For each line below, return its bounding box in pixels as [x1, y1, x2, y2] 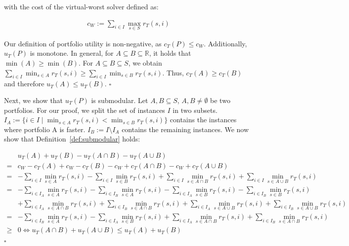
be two [210, 95, 230, 105]
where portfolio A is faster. [4, 124, 86, 134]
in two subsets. [173, 105, 218, 115]
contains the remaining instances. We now [122, 124, 249, 134]
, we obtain [128, 58, 162, 68]
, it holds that [149, 48, 191, 58]
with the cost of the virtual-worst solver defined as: [4, 1, 159, 11]
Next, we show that [4, 95, 63, 105]
